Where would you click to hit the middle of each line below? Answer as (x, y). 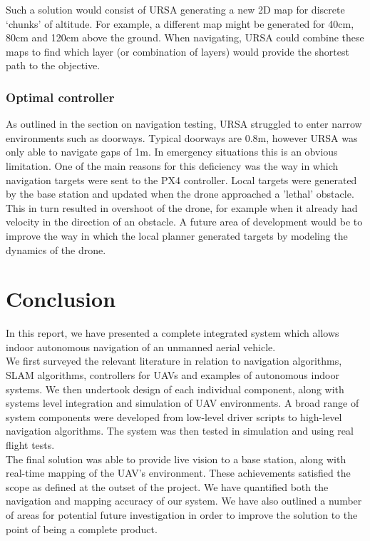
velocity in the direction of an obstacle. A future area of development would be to (184, 222)
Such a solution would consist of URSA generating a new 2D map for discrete (175, 9)
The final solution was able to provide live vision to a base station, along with (176, 459)
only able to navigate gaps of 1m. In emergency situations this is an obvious (172, 152)
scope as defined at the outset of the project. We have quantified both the (167, 486)
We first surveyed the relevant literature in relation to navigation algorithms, (174, 361)
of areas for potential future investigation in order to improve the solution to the (182, 514)
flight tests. (30, 445)
